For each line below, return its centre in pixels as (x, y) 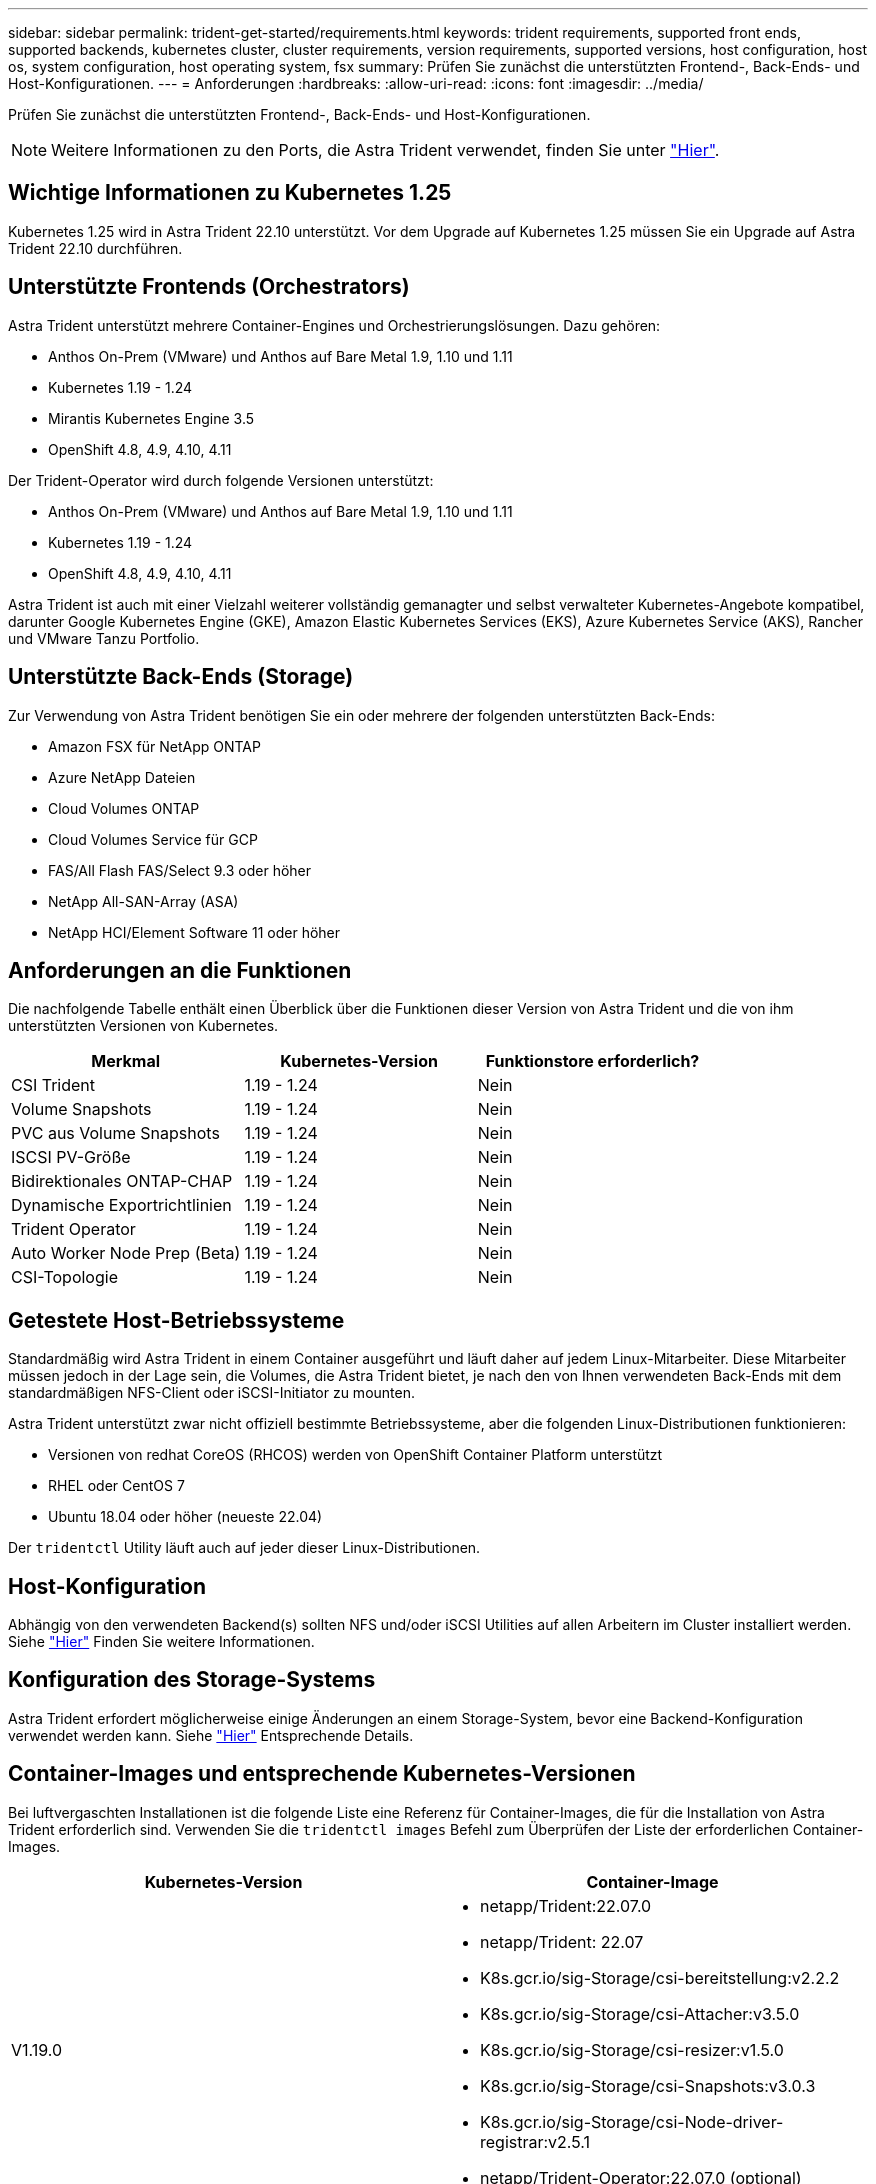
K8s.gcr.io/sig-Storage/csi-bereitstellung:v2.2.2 (660, 1977)
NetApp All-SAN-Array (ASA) (143, 901)
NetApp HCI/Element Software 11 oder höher (194, 932)
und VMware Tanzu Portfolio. (104, 638)
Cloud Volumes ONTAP (124, 808)
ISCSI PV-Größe (71, 1157)
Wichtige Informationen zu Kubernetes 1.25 (230, 193)
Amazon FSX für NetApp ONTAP (154, 746)
